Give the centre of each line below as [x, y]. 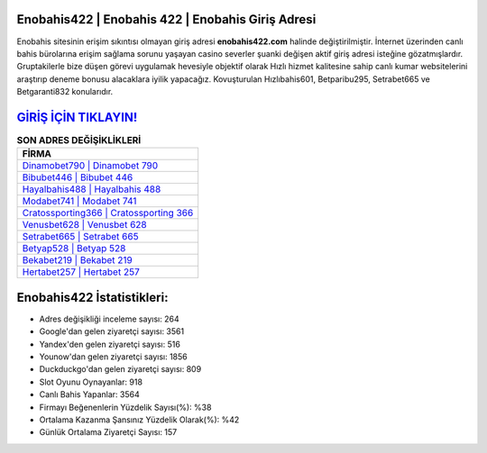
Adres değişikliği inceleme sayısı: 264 [109, 319]
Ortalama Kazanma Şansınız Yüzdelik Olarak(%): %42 [139, 420]
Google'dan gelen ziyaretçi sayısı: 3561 [112, 331]
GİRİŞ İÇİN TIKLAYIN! [77, 117]
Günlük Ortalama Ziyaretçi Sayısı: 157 [108, 432]
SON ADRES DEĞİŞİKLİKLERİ [79, 140]
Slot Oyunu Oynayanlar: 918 [91, 382]
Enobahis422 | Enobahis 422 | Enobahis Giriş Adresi [166, 19]
